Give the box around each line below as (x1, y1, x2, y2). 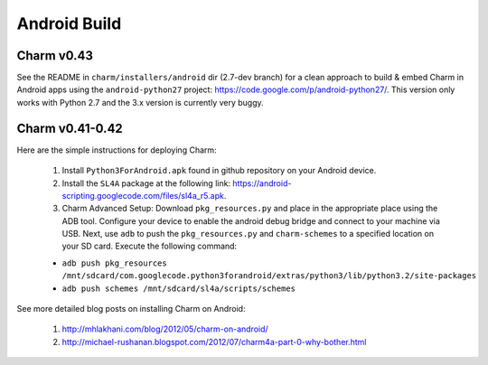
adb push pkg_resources (61, 257, 167, 268)
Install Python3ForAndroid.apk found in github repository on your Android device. (61, 165, 377, 176)
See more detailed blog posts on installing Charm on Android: (16, 304, 246, 314)
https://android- (231, 177, 292, 189)
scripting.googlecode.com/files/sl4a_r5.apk (61, 190, 225, 201)
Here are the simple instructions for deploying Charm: (16, 145, 217, 155)
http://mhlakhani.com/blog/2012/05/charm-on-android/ (61, 323, 268, 334)
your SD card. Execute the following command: (61, 240, 238, 252)
